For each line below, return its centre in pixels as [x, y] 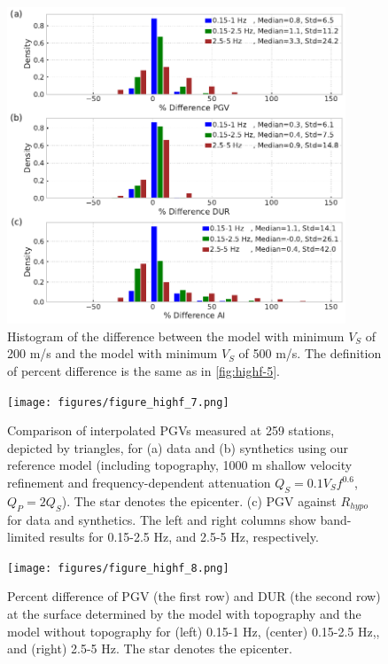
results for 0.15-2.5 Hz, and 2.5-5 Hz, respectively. [184, 537]
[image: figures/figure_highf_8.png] [118, 568]
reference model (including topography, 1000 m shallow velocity [180, 465]
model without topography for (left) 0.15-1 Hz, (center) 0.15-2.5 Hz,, [194, 631]
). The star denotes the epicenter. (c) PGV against [199, 500]
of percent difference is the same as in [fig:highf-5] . [144, 370]
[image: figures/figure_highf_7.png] [118, 402]
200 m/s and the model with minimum [113, 353]
